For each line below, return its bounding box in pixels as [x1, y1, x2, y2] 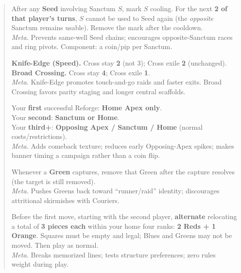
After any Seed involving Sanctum [11, 3, 116, 13]
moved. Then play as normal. [11, 240, 99, 250]
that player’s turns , [11, 13, 77, 23]
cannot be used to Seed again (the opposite [86, 13, 214, 23]
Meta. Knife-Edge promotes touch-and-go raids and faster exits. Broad [11, 77, 222, 87]
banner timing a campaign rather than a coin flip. [11, 150, 160, 160]
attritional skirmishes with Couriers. [11, 195, 120, 205]
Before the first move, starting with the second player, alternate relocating [11, 211, 237, 222]
